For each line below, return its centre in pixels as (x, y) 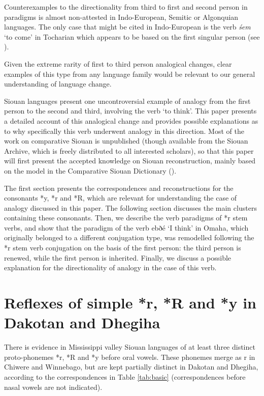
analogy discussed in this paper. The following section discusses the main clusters (130, 207)
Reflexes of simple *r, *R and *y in (130, 303)
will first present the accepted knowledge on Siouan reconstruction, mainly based (130, 161)
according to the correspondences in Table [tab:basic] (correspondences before (125, 376)
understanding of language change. (58, 84)
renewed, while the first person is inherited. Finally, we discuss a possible (118, 257)
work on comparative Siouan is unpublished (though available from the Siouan (126, 141)
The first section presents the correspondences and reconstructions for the (119, 188)
